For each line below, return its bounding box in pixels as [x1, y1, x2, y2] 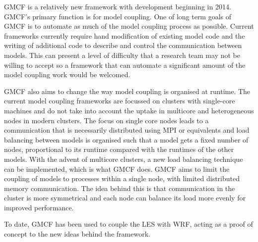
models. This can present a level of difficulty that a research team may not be [4, 49, 240, 60]
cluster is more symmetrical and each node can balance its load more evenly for [4, 193, 246, 203]
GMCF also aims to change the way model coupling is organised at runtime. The [4, 86, 251, 96]
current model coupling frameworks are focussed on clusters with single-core [4, 96, 235, 106]
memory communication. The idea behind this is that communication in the [4, 183, 235, 193]
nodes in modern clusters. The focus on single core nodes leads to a [4, 115, 209, 125]
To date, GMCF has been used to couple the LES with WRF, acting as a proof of [4, 219, 253, 229]
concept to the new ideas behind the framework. [4, 229, 150, 239]
